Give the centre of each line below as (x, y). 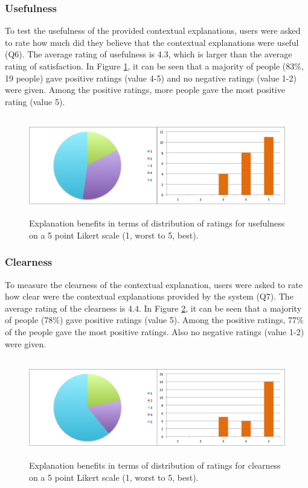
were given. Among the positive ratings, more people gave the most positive (145, 90)
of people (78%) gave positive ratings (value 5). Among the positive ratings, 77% (154, 320)
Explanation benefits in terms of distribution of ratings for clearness (155, 465)
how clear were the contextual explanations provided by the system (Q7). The (149, 296)
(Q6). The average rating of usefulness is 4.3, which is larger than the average (149, 54)
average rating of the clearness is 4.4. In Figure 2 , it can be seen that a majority (153, 308)
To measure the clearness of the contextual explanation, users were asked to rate (154, 284)
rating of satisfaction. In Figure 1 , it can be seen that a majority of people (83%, (154, 66)
